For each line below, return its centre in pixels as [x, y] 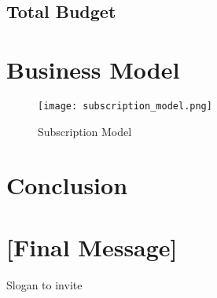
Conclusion [67, 185]
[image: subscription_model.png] [125, 106]
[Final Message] [92, 246]
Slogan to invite [44, 284]
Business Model [93, 69]
